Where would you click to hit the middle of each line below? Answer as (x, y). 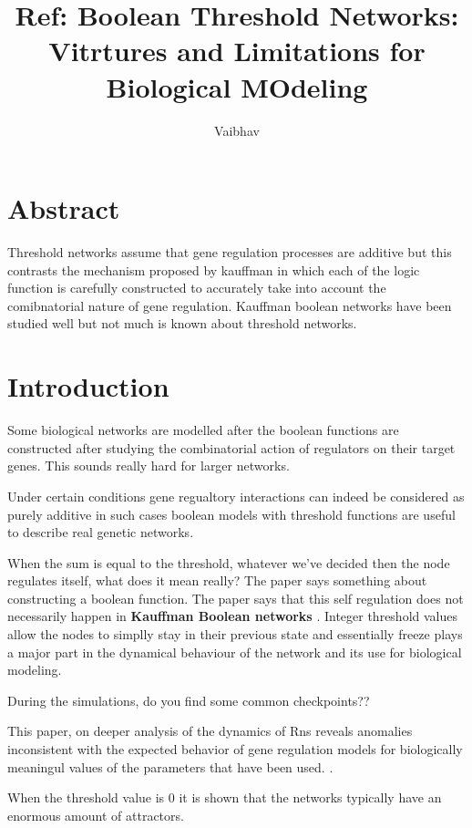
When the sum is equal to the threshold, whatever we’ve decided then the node (229, 562)
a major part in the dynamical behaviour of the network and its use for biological (235, 652)
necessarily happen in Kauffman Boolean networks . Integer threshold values (232, 616)
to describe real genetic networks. (101, 532)
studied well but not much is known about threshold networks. (182, 323)
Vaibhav (237, 130)
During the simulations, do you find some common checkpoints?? (189, 700)
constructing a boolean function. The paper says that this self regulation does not (236, 598)
